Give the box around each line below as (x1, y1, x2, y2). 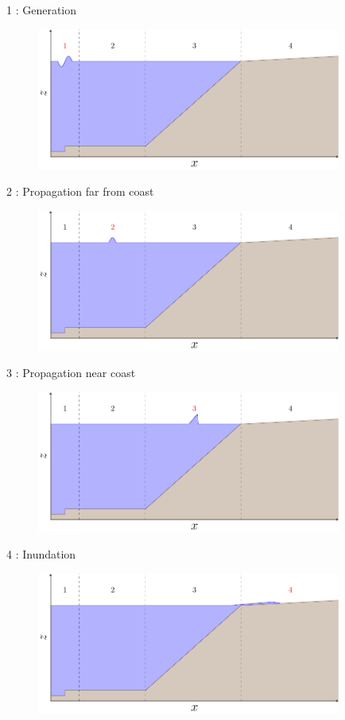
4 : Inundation (6, 546, 76, 562)
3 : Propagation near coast (6, 364, 136, 381)
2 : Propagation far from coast (6, 183, 154, 200)
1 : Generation (6, 2, 77, 18)
